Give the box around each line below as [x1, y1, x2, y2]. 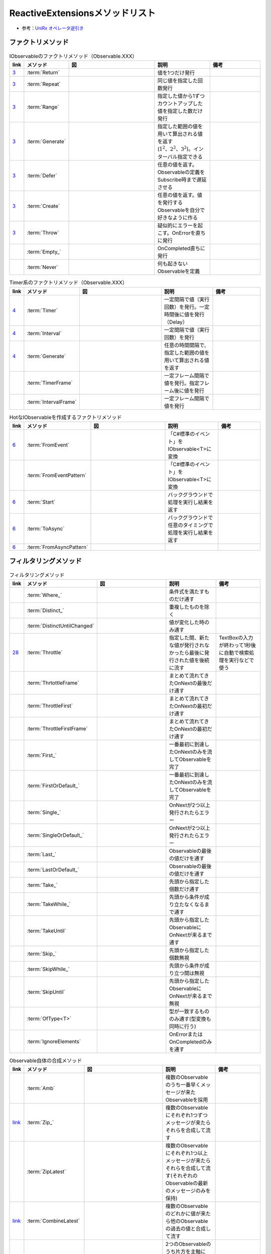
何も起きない [157, 260, 188, 267]
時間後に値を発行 [164, 311, 205, 318]
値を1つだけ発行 [157, 69, 195, 76]
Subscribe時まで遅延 [157, 176, 207, 183]
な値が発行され [169, 642, 205, 649]
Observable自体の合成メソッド [9, 1057, 82, 1064]
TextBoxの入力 [218, 634, 253, 641]
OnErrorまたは [169, 1031, 203, 1038]
